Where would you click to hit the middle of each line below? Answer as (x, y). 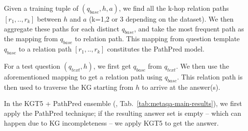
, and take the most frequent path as (189, 28)
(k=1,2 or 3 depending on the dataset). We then (161, 19)
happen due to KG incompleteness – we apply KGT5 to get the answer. (112, 122)
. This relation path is (210, 76)
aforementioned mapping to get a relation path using (83, 76)
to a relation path (45, 49)
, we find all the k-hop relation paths (174, 8)
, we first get (112, 65)
